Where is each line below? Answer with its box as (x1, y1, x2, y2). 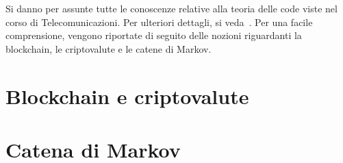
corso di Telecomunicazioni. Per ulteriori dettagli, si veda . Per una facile (5, 14, 313, 29)
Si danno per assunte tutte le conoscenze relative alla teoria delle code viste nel (5, 1, 338, 15)
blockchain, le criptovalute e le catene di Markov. (5, 41, 212, 55)
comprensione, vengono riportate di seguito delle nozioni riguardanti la (5, 28, 302, 42)
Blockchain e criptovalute (5, 81, 249, 110)
